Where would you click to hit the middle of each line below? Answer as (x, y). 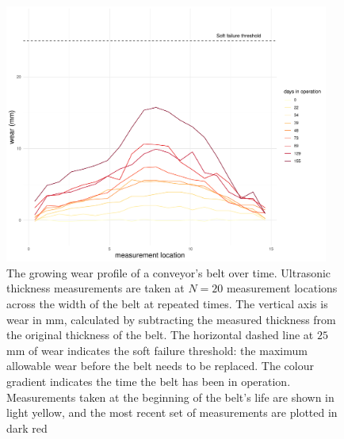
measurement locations (282, 288)
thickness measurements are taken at (96, 288)
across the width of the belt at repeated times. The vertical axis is (167, 303)
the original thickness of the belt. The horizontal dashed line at (160, 335)
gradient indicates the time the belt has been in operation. (149, 381)
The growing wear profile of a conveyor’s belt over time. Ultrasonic (169, 272)
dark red (27, 428)
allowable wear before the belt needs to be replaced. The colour (160, 366)
